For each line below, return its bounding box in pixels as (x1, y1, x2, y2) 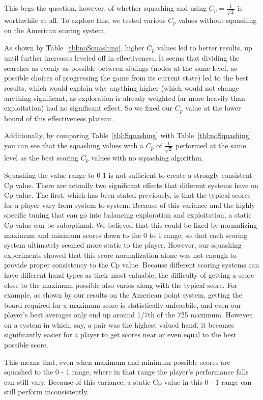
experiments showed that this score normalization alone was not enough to (4, 249, 237, 260)
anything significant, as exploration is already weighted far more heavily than (4, 92, 245, 103)
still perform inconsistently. (4, 386, 89, 397)
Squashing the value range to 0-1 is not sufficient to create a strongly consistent (4, 169, 252, 180)
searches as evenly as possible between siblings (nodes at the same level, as (4, 62, 237, 73)
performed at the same (175, 140, 246, 150)
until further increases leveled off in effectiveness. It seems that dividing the (4, 52, 240, 63)
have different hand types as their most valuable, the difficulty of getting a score (4, 269, 254, 280)
